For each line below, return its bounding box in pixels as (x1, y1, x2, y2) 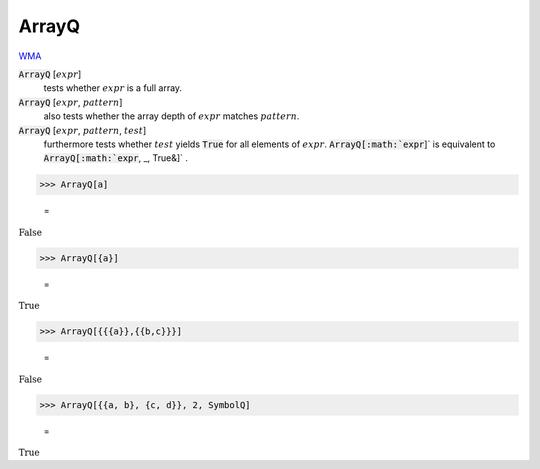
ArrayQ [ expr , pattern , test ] (18, 124, 147, 136)
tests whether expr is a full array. (43, 82, 183, 94)
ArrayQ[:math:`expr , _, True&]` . (43, 152, 189, 164)
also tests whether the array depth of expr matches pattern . (43, 110, 300, 122)
